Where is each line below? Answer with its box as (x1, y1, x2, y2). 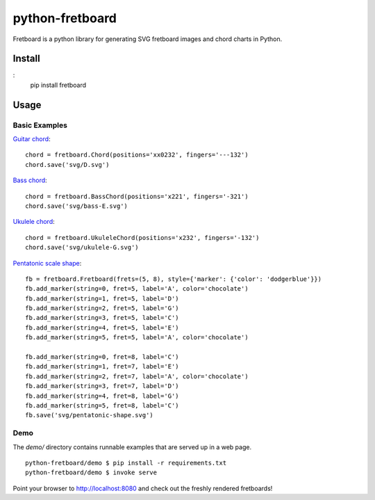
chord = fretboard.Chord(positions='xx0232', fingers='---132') (25, 151, 249, 159)
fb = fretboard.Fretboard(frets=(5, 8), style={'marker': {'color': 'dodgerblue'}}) (25, 275, 322, 283)
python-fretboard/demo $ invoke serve (25, 469, 158, 476)
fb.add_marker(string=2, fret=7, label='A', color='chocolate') (25, 372, 249, 380)
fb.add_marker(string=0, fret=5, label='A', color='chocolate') (25, 285, 249, 293)
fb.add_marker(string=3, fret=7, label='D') (25, 382, 180, 390)
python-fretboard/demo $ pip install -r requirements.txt (25, 459, 227, 467)
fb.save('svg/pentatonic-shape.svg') (25, 411, 154, 419)
